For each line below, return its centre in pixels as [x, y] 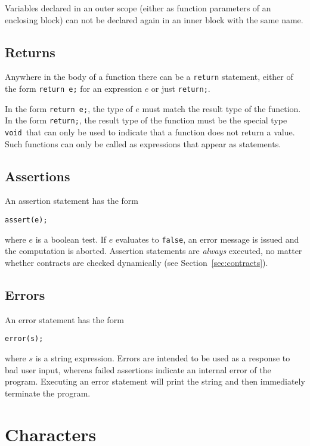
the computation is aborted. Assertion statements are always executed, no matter [154, 251]
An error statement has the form [64, 319]
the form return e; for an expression [74, 89]
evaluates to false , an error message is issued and [207, 239]
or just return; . [181, 89]
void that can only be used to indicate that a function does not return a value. [150, 132]
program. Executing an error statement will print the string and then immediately [155, 381]
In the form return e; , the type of [69, 108]
